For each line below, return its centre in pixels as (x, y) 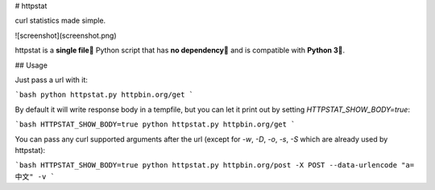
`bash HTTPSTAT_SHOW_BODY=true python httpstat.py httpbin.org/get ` (155, 124)
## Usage (31, 65)
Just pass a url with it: (52, 80)
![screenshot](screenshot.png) (66, 35)
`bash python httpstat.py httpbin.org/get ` (104, 95)
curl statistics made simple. (60, 21)
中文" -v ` (35, 176)
